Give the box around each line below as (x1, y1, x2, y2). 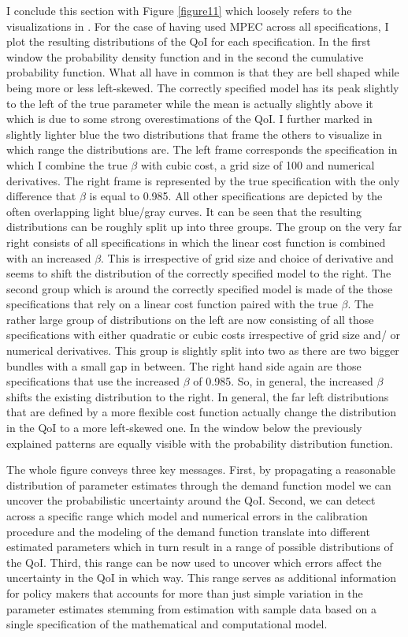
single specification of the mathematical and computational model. (6, 616, 328, 632)
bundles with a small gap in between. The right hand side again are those (6, 357, 362, 374)
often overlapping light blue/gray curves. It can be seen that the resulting (6, 203, 362, 219)
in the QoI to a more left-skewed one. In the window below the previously (6, 419, 362, 436)
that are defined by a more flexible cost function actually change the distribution (6, 404, 396, 420)
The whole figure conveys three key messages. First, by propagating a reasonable (6, 461, 395, 478)
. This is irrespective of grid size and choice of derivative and (101, 249, 394, 266)
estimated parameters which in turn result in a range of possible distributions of (6, 538, 393, 555)
